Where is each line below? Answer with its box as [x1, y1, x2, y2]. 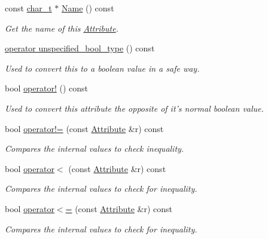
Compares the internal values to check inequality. [5, 142, 184, 155]
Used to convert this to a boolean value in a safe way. [5, 62, 200, 74]
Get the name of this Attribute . [5, 22, 118, 34]
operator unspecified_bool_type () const [5, 42, 155, 54]
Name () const [62, 2, 114, 14]
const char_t [5, 2, 52, 14]
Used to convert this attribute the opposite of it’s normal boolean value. [5, 102, 264, 114]
